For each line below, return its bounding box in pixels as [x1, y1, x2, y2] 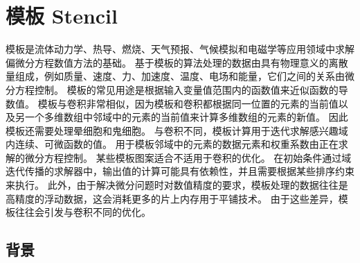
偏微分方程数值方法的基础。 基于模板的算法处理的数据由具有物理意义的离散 [6, 55, 348, 69]
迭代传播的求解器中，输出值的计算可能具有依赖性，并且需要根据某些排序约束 [6, 164, 354, 178]
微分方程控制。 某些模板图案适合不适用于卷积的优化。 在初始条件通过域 [24, 150, 352, 164]
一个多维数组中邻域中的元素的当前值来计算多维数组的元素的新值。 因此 [24, 110, 348, 124]
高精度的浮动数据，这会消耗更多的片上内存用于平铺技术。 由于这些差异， [6, 191, 339, 205]
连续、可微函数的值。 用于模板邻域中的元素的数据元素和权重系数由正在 [15, 137, 339, 151]
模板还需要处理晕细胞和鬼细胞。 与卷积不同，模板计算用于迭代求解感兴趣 [6, 123, 339, 137]
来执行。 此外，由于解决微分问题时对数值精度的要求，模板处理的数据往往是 [6, 178, 348, 192]
